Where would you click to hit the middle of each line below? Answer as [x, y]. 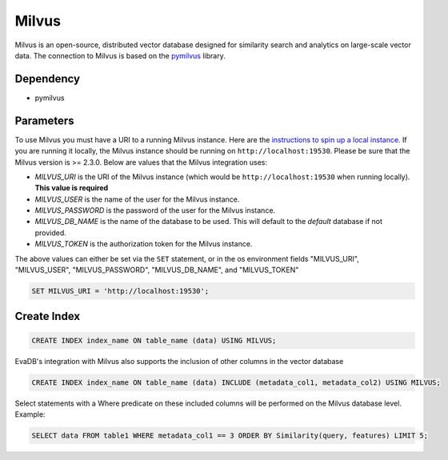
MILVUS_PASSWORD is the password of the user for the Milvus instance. [155, 210]
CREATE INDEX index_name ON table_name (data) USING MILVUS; [154, 340]
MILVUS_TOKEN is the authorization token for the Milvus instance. [144, 244]
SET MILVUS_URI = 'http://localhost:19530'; [120, 291]
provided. [51, 233]
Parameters [44, 120]
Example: [30, 414]
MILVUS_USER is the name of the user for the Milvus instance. [137, 199]
